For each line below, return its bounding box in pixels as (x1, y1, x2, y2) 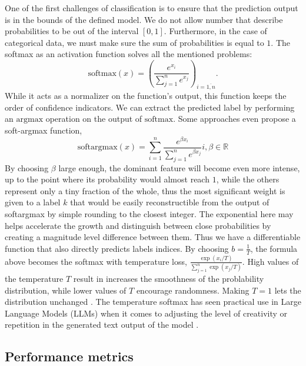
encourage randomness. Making (136, 284, 250, 296)
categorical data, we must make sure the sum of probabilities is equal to (5, 36, 264, 48)
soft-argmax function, (5, 124, 82, 137)
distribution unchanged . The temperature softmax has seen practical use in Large (5, 295, 302, 308)
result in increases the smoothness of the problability (73, 272, 264, 285)
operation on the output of (45, 112, 142, 125)
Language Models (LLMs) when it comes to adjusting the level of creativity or (5, 307, 288, 319)
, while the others (216, 173, 280, 185)
